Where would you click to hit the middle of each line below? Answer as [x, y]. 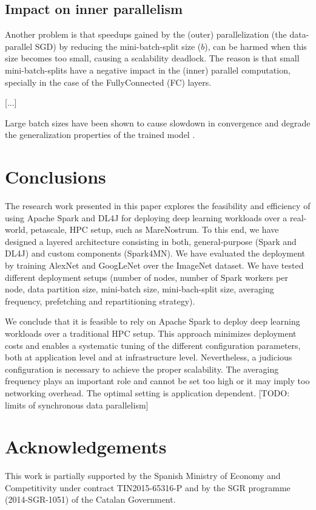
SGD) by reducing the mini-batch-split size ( [118, 46]
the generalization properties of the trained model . [100, 135]
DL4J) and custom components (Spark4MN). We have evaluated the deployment [155, 253]
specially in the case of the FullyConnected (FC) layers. [108, 82]
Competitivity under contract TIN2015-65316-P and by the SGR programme [148, 487]
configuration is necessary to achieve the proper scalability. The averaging [142, 369]
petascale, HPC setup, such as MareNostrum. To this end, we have [155, 229]
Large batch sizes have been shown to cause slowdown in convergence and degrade [158, 122]
